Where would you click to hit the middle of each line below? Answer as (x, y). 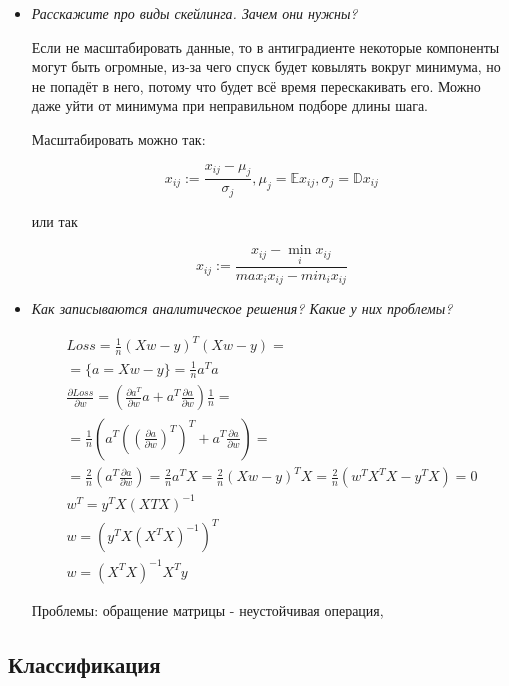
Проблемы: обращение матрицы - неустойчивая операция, (207, 609)
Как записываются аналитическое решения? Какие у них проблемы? (242, 308)
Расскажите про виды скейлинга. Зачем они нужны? (194, 13)
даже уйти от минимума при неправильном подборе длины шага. (230, 105)
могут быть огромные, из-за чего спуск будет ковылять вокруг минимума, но (266, 66)
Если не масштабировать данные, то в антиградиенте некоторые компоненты (265, 46)
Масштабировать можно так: (118, 138)
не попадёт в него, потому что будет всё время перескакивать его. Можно (256, 85)
